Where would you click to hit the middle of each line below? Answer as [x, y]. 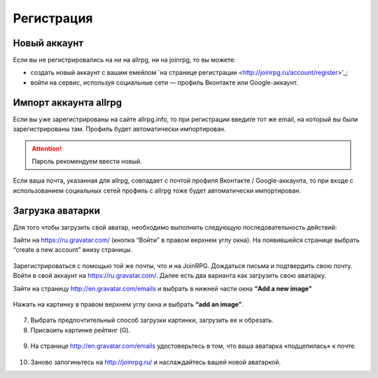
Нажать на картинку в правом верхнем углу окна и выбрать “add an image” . [128, 304]
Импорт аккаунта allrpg [68, 103]
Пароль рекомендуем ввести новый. [87, 161]
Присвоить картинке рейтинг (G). [80, 330]
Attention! [47, 148]
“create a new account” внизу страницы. [73, 250]
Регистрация [53, 18]
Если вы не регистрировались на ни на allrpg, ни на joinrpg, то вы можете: [124, 60]
